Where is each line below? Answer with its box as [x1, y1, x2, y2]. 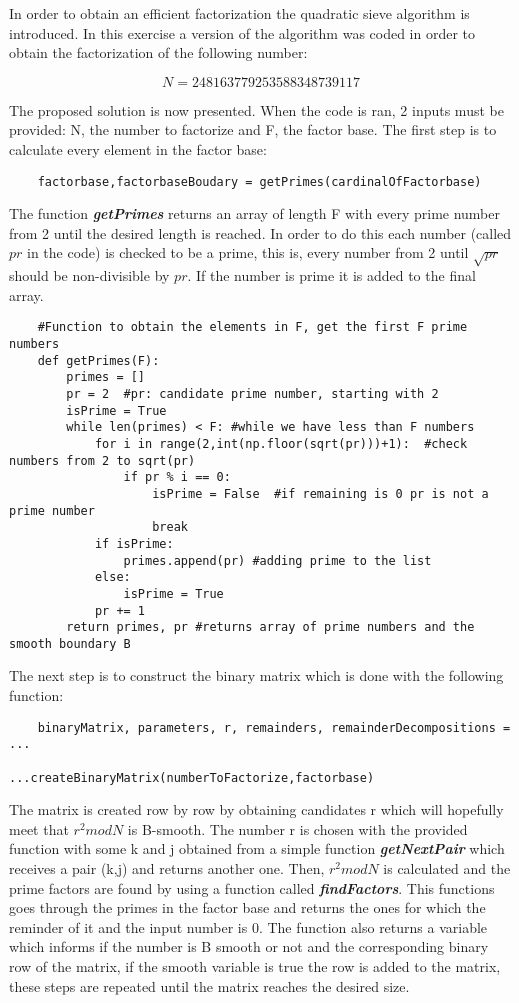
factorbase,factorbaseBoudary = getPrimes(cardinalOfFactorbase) [37, 174, 482, 189]
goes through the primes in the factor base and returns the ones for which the [9, 897, 486, 918]
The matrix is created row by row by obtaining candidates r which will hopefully [9, 799, 504, 820]
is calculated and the [383, 858, 511, 879]
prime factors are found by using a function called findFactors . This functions [9, 877, 495, 898]
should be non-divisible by [9, 265, 170, 286]
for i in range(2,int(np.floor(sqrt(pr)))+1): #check [94, 436, 468, 451]
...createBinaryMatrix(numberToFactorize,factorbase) [9, 770, 375, 785]
